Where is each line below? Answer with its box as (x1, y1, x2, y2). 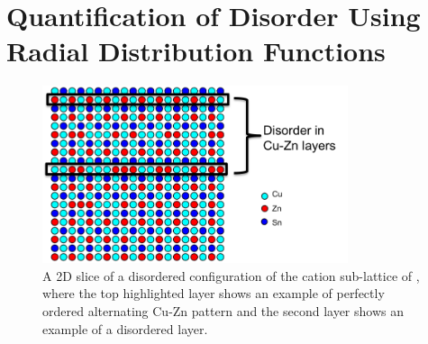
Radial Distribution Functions (6, 32, 386, 69)
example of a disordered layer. (42, 319, 208, 338)
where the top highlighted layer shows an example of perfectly (42, 284, 385, 303)
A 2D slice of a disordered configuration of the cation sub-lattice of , (42, 266, 420, 285)
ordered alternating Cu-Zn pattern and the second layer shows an (42, 301, 404, 320)
